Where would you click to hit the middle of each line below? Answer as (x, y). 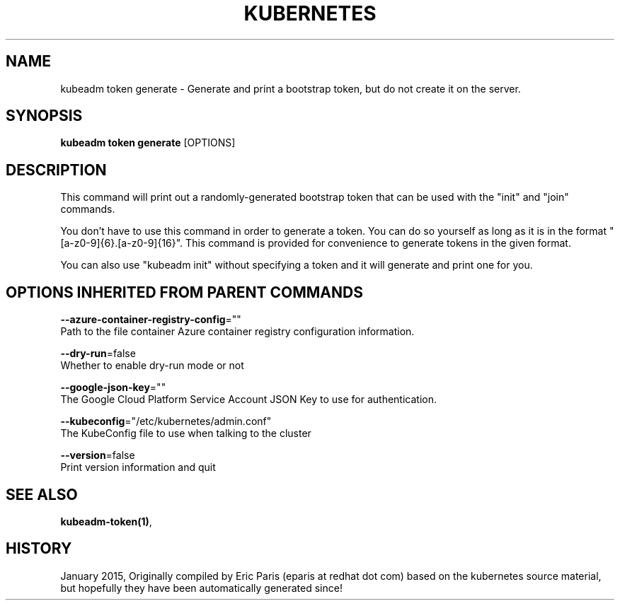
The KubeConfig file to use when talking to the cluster (186, 433)
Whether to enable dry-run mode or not (152, 366)
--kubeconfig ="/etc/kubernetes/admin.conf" (166, 421)
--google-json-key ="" (113, 388)
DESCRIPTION (56, 170)
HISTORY (39, 549)
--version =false (98, 455)
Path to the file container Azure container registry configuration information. (237, 332)
